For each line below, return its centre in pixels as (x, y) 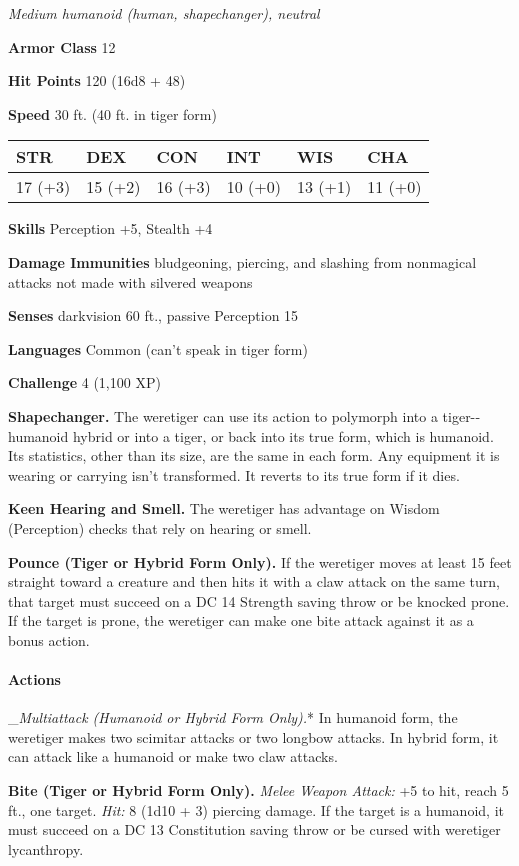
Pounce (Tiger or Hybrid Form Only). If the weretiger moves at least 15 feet (260, 561)
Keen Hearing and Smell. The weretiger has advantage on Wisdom (224, 508)
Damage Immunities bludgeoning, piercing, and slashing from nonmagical (242, 261)
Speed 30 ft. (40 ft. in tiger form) (112, 113)
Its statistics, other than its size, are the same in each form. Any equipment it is (254, 455)
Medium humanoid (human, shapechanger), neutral (164, 13)
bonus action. (49, 639)
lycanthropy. (46, 848)
